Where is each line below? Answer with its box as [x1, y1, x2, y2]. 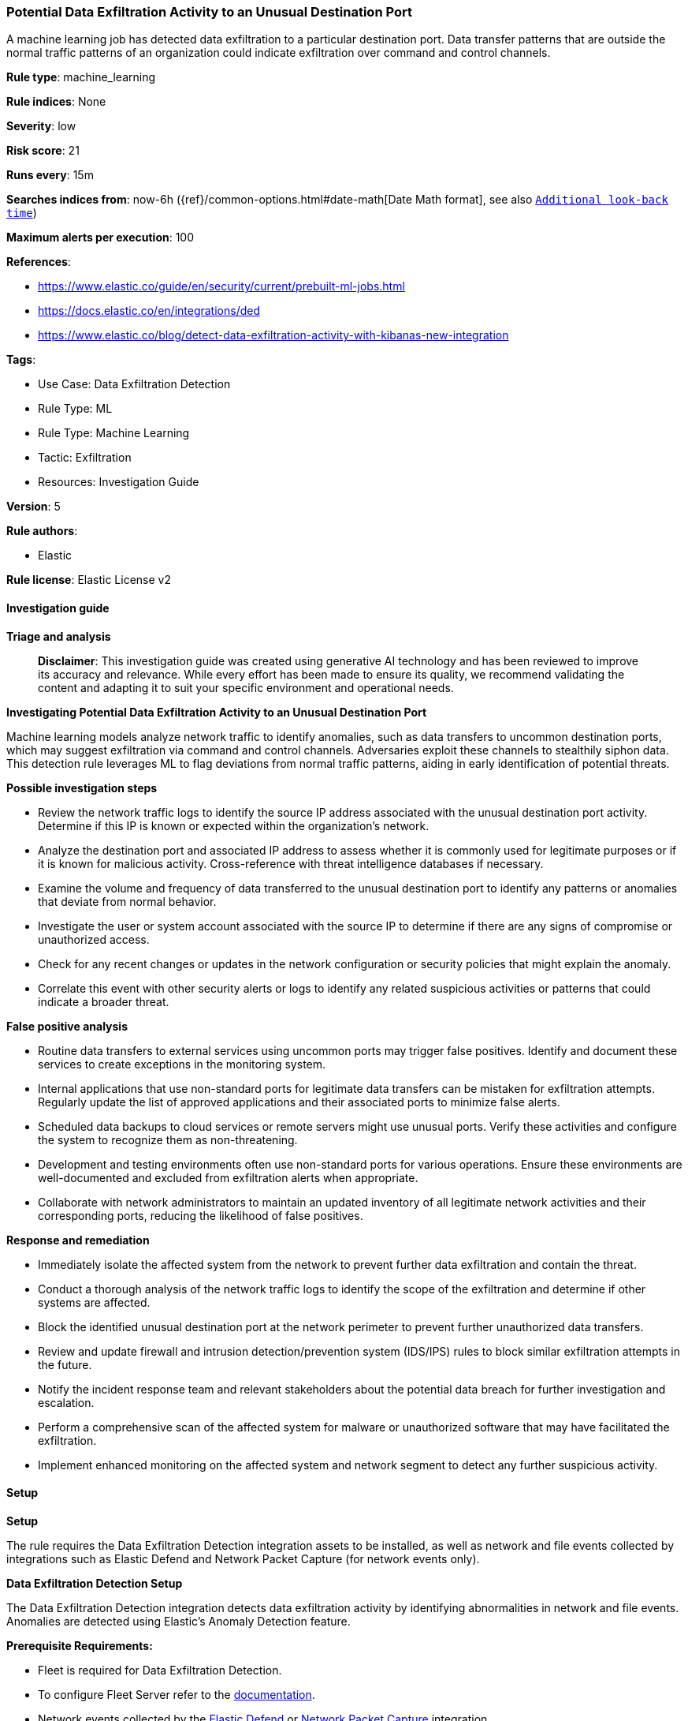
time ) [6, 206, 37, 220]
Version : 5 [6, 499, 61, 514]
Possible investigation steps [6, 780, 158, 795]
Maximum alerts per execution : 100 [6, 230, 195, 245]
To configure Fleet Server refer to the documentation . [38, 1687, 315, 1701]
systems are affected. [38, 1295, 151, 1309]
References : [6, 255, 71, 269]
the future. [38, 1357, 92, 1371]
